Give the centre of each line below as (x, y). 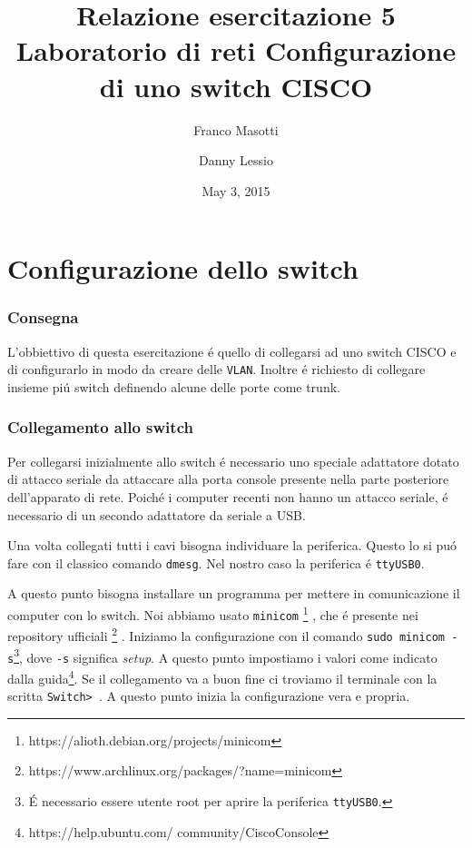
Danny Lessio (236, 160)
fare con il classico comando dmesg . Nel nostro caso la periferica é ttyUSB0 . (216, 562)
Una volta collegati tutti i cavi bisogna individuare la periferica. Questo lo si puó (232, 545)
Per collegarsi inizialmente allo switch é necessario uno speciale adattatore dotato (233, 461)
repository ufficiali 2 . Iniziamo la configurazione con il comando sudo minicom (226, 634)
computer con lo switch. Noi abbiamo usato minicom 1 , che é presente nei (213, 613)
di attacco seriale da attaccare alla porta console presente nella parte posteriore (228, 479)
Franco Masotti (236, 129)
